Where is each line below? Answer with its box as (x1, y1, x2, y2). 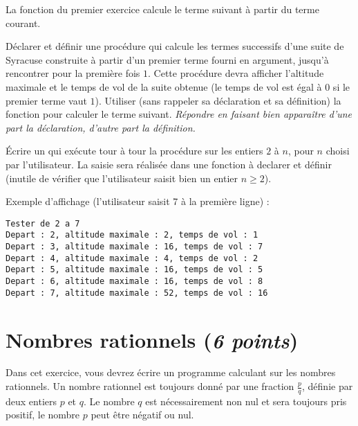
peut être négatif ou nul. (91, 407, 194, 422)
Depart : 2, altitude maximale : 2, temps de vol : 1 (6, 230, 258, 240)
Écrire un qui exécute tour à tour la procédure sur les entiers (6, 143, 263, 158)
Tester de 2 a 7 (6, 218, 80, 229)
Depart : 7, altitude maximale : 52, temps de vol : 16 (6, 287, 268, 298)
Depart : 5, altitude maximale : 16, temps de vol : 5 (6, 265, 263, 275)
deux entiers (6, 393, 57, 408)
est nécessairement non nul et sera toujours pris (145, 393, 347, 408)
